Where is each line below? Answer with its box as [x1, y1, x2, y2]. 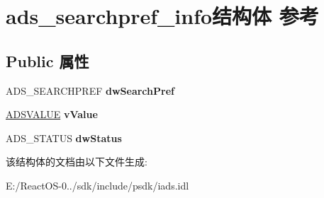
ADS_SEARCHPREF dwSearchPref [6, 83, 174, 98]
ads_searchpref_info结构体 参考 [6, 1, 319, 30]
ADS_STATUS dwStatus [6, 130, 122, 145]
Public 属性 [6, 49, 89, 71]
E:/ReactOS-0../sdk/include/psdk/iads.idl [6, 177, 189, 192]
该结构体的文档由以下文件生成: [6, 154, 147, 169]
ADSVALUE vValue [6, 107, 98, 122]
